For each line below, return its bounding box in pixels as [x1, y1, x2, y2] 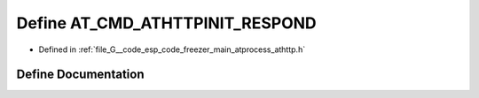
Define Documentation [16, 67, 145, 82]
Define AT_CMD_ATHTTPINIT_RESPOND [16, 13, 317, 33]
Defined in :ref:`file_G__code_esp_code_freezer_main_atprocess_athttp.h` [38, 44, 306, 55]
